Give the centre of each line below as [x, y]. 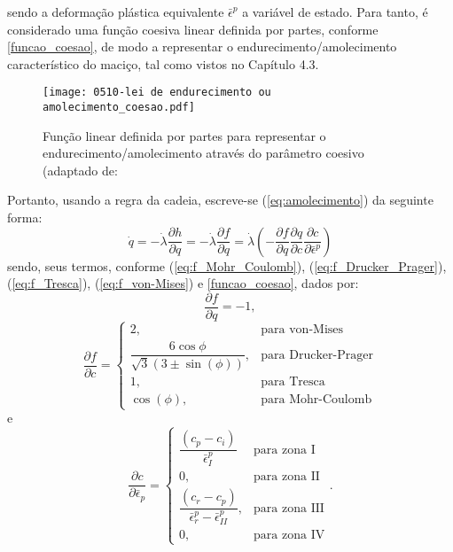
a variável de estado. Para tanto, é [335, 12]
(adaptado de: [80, 170]
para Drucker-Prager [317, 355]
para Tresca [293, 381]
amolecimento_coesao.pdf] [119, 108]
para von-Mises [302, 330]
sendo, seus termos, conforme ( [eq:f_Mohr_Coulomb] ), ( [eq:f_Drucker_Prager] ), [227, 265]
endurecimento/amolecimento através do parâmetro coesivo [203, 153]
